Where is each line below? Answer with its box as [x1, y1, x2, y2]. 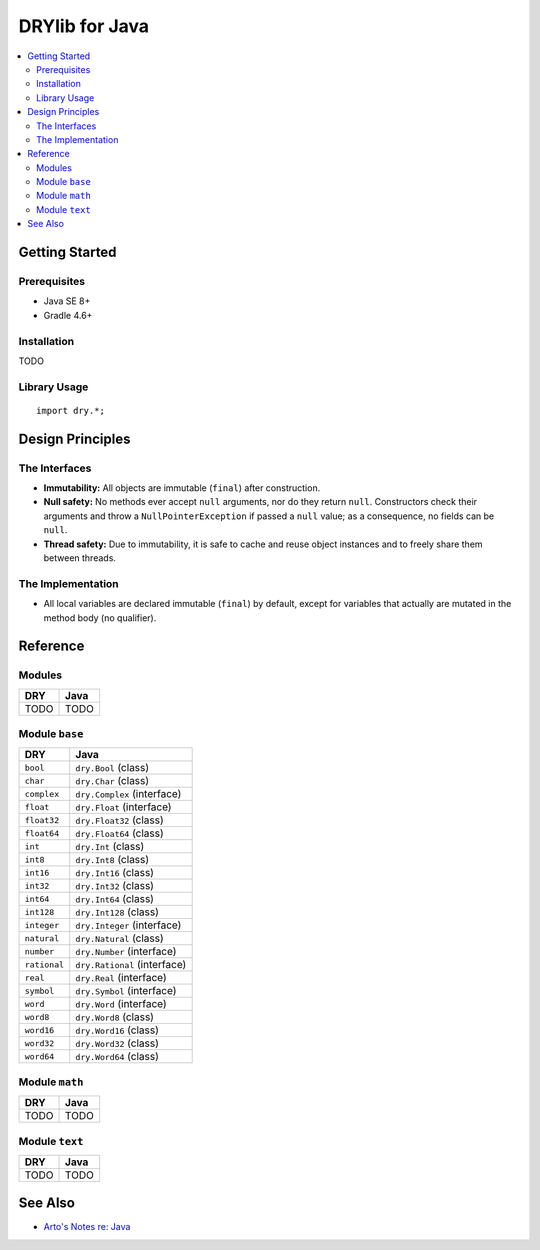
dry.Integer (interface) [75, 918, 182, 932]
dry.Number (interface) [75, 945, 177, 959]
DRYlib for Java [18, 15, 150, 37]
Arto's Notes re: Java [43, 1221, 131, 1233]
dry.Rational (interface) [75, 958, 187, 972]
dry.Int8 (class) [75, 853, 150, 867]
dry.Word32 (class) [75, 1036, 159, 1050]
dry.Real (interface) [75, 971, 167, 985]
